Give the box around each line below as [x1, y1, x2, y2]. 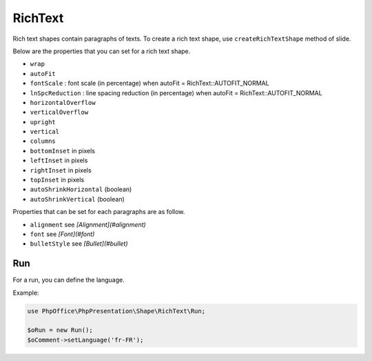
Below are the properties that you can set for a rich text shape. [12, 47, 191, 55]
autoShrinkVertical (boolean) [30, 195, 125, 203]
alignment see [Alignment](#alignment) [30, 220, 146, 228]
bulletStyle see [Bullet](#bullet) [30, 240, 128, 248]
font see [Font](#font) [30, 230, 95, 238]
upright [30, 118, 56, 126]
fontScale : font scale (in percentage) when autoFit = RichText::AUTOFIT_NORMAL [30, 79, 269, 88]
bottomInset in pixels [30, 146, 96, 155]
